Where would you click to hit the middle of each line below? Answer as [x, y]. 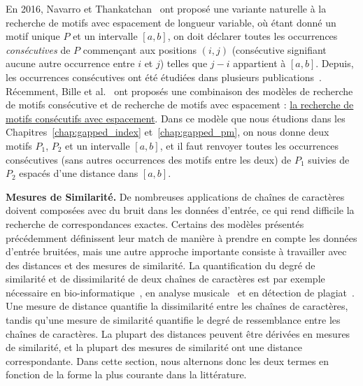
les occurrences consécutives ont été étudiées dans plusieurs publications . [164, 77]
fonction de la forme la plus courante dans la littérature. [126, 374]
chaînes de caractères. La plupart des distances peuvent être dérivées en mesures [178, 333]
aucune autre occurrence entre [70, 63]
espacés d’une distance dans [79, 173]
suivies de [329, 159]
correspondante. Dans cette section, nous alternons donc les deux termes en [168, 360]
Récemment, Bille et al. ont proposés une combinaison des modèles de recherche [179, 91]
